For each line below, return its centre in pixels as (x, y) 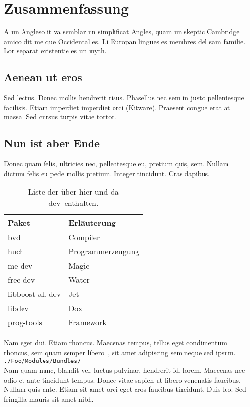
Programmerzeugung (104, 251)
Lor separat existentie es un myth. (55, 51)
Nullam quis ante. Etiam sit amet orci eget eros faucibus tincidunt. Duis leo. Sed (125, 389)
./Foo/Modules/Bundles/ (43, 361)
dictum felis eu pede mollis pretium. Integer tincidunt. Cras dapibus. (107, 173)
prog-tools (25, 322)
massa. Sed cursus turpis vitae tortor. (60, 117)
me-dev (20, 266)
